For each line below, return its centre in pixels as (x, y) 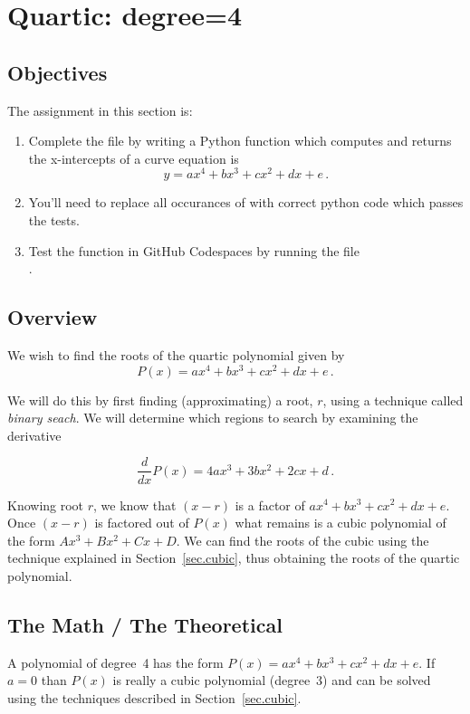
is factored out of (142, 523)
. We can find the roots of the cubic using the (302, 540)
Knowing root (46, 505)
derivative (34, 435)
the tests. (54, 220)
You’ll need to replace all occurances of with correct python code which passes (246, 202)
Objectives (58, 72)
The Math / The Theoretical (145, 624)
